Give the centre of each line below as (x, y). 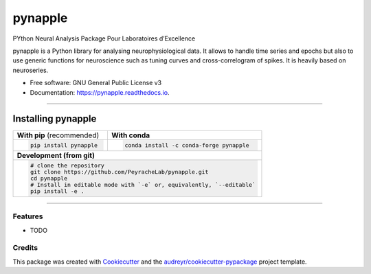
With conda (131, 135)
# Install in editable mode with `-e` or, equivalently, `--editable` (143, 185)
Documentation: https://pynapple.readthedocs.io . (100, 92)
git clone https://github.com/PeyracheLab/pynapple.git (119, 172)
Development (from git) (56, 156)
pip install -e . (57, 191)
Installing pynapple (55, 119)
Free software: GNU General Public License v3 (96, 83)
